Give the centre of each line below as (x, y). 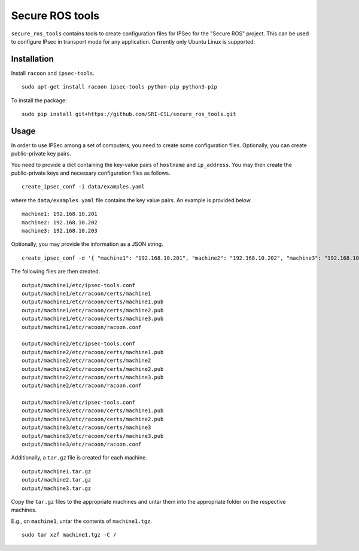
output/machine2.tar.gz (57, 480)
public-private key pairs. (41, 154)
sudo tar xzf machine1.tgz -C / (69, 535)
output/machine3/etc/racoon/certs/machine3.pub (93, 436)
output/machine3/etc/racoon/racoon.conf (82, 445)
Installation (32, 59)
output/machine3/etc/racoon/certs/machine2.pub (93, 419)
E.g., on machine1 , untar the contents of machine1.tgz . (82, 521)
